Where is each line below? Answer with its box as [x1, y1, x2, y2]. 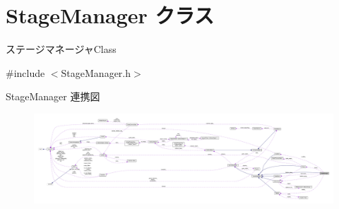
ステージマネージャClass [6, 42, 117, 56]
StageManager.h [61, 65, 131, 80]
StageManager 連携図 [6, 89, 100, 104]
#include [6, 65, 45, 80]
